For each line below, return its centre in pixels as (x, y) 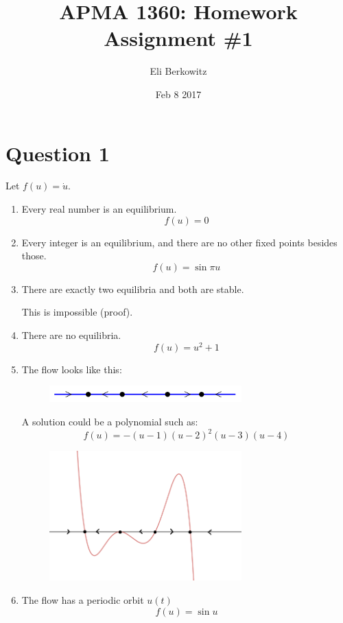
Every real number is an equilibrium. (99, 209)
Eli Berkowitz (178, 71)
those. (34, 256)
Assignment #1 (178, 38)
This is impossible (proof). (77, 312)
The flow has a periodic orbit (83, 599)
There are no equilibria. (71, 335)
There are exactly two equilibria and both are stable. (133, 289)
